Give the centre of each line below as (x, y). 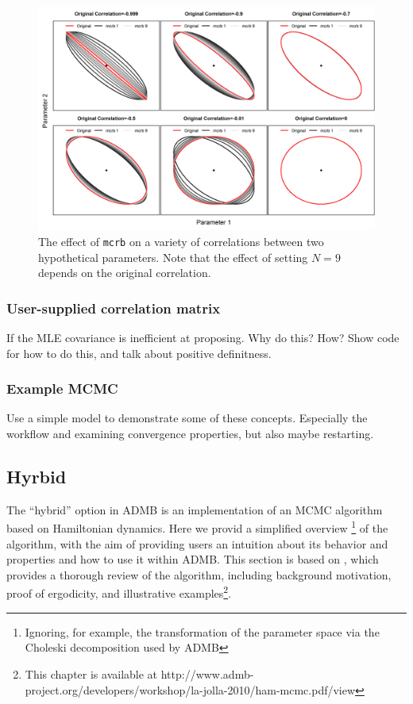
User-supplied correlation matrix (114, 308)
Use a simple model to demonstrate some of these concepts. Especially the (187, 418)
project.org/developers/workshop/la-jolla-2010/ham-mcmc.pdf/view (190, 689)
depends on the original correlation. (125, 273)
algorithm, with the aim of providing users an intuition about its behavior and (197, 543)
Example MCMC (62, 389)
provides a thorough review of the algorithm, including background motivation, (199, 574)
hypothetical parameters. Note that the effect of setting (173, 257)
